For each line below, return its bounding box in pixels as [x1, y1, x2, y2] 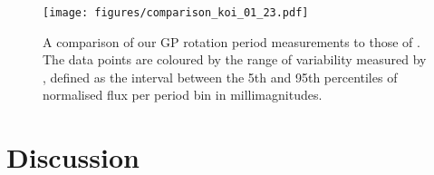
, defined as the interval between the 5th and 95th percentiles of [43, 67, 398, 86]
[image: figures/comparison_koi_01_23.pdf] [43, 6, 309, 19]
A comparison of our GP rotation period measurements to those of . [43, 32, 420, 51]
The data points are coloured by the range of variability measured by [43, 50, 427, 69]
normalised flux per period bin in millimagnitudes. [43, 85, 323, 104]
